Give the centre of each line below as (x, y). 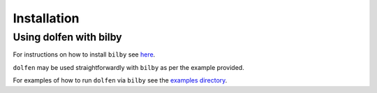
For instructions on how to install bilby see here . (84, 55)
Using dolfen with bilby (67, 37)
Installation (46, 18)
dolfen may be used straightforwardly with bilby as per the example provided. (128, 67)
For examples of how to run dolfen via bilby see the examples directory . (120, 80)
